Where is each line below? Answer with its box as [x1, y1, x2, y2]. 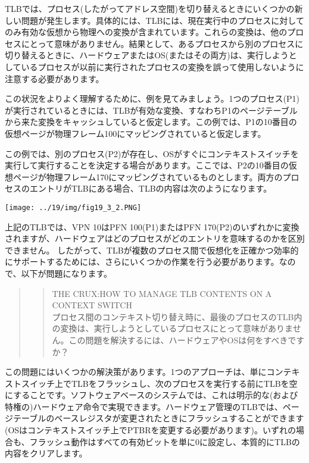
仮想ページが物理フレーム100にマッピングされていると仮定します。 [5, 127, 266, 139]
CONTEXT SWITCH [52, 299, 132, 311]
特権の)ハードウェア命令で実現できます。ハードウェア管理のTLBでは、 [5, 400, 283, 412]
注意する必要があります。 [5, 72, 104, 85]
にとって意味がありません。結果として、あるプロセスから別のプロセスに [21, 37, 304, 49]
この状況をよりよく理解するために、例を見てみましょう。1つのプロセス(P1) [5, 92, 299, 105]
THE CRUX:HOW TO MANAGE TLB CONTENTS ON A [52, 287, 272, 299]
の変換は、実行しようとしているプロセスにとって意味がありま [52, 322, 293, 334]
